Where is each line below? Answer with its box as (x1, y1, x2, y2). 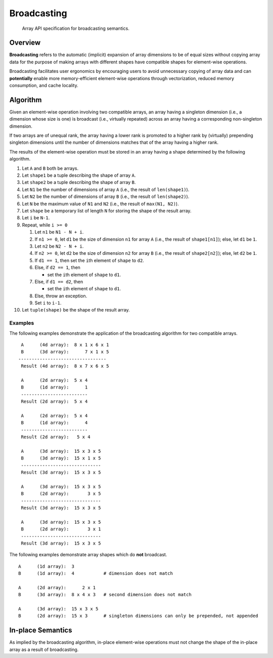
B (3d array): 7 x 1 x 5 (21, 349, 109, 355)
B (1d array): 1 (21, 384, 88, 390)
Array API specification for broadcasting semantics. (22, 25, 130, 31)
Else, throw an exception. (34, 293, 87, 299)
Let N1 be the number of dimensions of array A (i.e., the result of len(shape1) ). (22, 186, 190, 192)
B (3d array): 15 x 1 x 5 (21, 455, 101, 461)
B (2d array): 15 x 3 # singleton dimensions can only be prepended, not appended (18, 613, 258, 619)
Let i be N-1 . (22, 215, 50, 221)
